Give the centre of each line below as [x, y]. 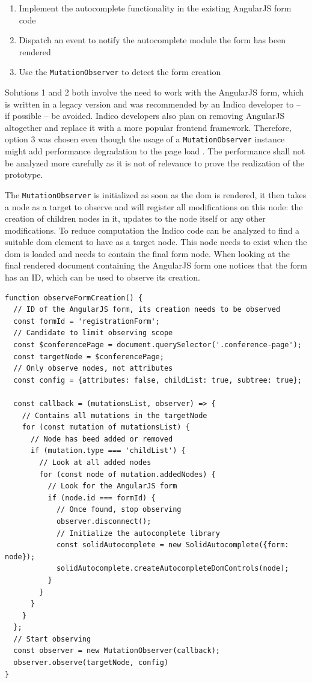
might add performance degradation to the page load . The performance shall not [155, 151]
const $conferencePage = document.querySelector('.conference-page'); [158, 345]
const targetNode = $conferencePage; [89, 357]
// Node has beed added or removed [102, 439]
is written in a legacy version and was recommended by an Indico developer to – [153, 104]
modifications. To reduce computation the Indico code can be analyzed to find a [152, 230]
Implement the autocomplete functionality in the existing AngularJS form [155, 8]
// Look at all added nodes [95, 462]
